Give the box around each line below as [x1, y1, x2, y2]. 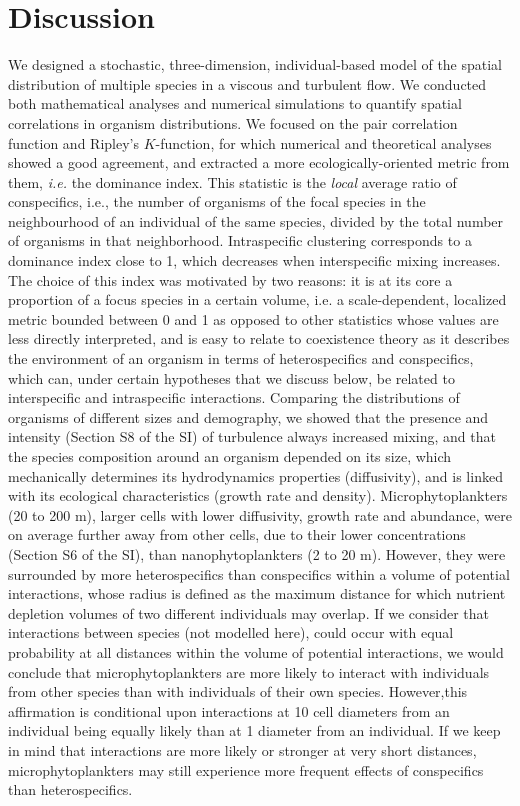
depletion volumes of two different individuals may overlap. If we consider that [8, 602, 490, 623]
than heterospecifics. [8, 779, 133, 800]
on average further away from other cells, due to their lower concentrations [8, 524, 466, 545]
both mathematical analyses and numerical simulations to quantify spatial [8, 93, 462, 114]
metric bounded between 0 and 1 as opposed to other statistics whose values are [8, 308, 499, 329]
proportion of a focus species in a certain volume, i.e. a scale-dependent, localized [8, 289, 507, 310]
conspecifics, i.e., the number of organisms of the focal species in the [8, 191, 426, 212]
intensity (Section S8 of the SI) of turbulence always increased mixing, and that [8, 426, 496, 447]
